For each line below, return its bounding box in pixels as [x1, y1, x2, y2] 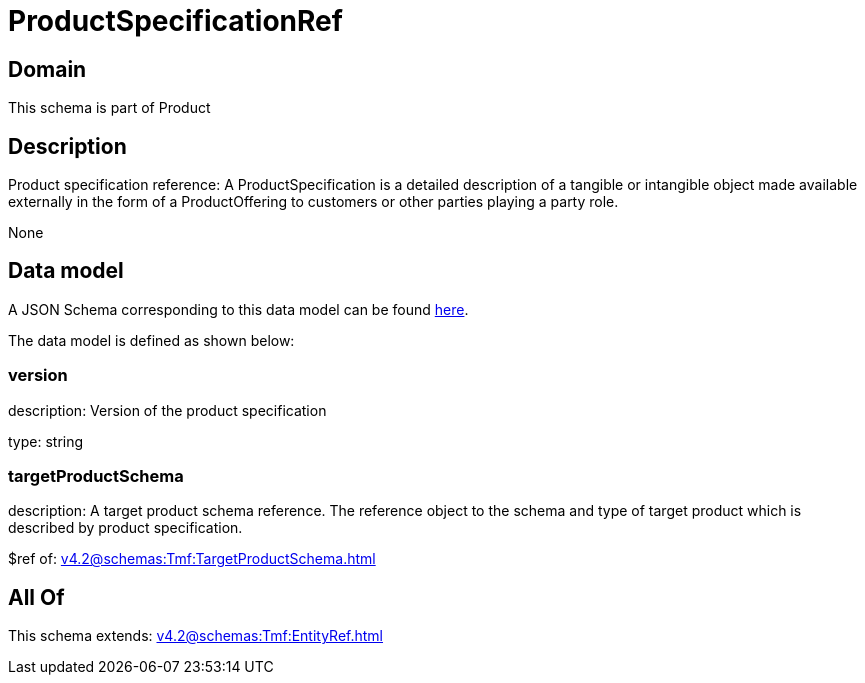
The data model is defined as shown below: [8, 331, 295, 349]
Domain [8, 56, 87, 82]
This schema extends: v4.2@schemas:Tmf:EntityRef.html [8, 627, 384, 645]
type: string [8, 432, 84, 450]
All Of [8, 584, 65, 610]
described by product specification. [8, 519, 243, 537]
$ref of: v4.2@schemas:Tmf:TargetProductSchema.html [8, 550, 376, 568]
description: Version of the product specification [8, 401, 327, 419]
